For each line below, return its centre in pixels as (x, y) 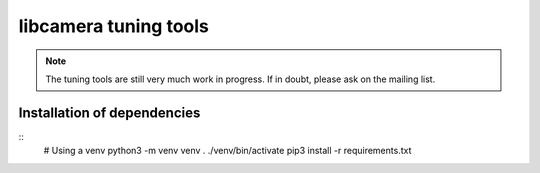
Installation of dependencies (109, 112)
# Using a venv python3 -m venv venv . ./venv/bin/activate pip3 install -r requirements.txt (227, 151)
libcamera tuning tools (114, 26)
